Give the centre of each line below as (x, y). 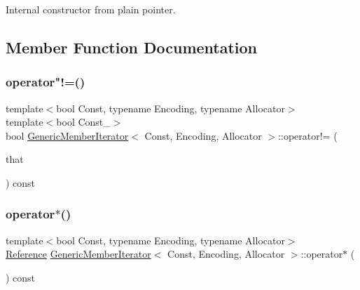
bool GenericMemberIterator (67, 135)
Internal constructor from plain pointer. (91, 9)
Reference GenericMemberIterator (78, 254)
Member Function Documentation (132, 47)
